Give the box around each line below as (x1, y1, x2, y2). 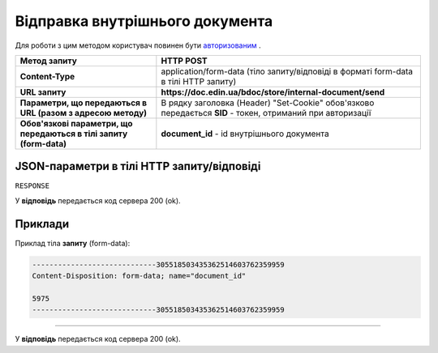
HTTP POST (161, 55, 208, 66)
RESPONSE (15, 181, 50, 190)
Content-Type (19, 70, 75, 82)
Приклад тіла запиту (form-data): (15, 238, 131, 248)
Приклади (15, 217, 70, 231)
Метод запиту (19, 55, 77, 66)
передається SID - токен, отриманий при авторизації (161, 107, 371, 118)
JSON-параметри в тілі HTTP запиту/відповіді (15, 159, 261, 173)
